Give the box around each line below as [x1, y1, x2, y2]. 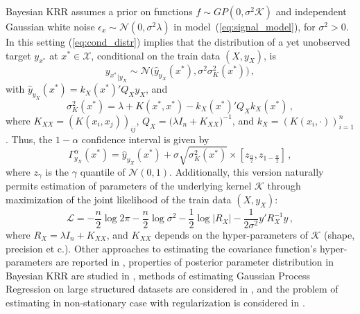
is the [45, 164, 69, 178]
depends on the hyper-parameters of [155, 227, 308, 241]
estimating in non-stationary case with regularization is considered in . [6, 295, 305, 309]
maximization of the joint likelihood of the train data [6, 192, 232, 206]
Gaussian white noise [6, 19, 95, 33]
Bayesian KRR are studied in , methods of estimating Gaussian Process [6, 268, 311, 282]
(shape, [324, 227, 355, 241]
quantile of [80, 164, 126, 178]
